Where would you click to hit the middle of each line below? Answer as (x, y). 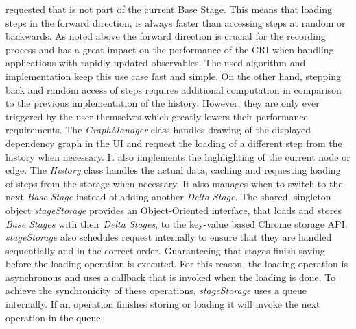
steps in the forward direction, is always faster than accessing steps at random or (176, 22)
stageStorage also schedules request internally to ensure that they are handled (169, 237)
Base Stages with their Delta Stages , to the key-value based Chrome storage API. (177, 223)
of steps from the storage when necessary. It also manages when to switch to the (174, 183)
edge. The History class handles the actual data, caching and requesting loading (173, 170)
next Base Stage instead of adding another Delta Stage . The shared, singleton (168, 197)
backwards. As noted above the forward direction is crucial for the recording (166, 36)
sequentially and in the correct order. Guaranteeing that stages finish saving (165, 250)
